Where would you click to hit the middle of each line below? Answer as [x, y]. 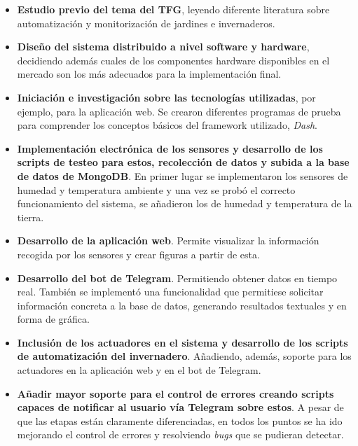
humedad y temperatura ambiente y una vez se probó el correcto [156, 189]
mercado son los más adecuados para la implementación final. [149, 74]
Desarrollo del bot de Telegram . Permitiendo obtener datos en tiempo [177, 278]
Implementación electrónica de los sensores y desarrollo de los [170, 148]
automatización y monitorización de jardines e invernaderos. [146, 23]
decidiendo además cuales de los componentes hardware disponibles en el [173, 60]
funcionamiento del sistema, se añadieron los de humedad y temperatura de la [185, 203]
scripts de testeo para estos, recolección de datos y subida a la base [183, 162]
